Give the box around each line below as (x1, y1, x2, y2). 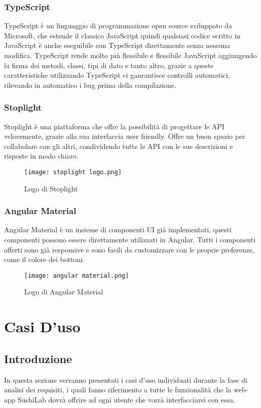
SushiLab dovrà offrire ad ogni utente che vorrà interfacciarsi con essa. (18, 394, 235, 404)
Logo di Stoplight (24, 183, 78, 193)
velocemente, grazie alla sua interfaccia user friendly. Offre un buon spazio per (4, 131, 245, 141)
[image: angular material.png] (24, 272, 129, 279)
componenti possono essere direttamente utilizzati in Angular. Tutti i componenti (4, 234, 255, 245)
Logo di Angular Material (24, 286, 103, 297)
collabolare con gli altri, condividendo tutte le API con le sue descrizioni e (4, 140, 233, 151)
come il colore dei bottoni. (4, 254, 85, 265)
